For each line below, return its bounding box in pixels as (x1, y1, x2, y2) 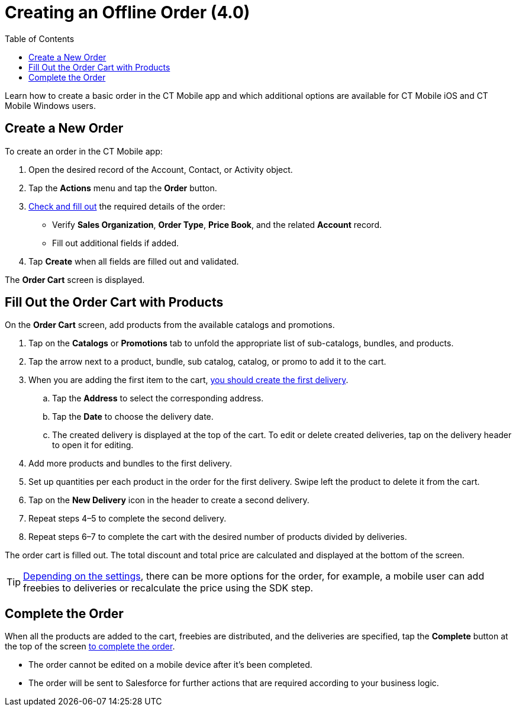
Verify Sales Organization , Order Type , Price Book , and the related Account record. (52, 219, 382, 230)
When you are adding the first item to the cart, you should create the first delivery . (28, 375, 349, 385)
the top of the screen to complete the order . (5, 641, 175, 652)
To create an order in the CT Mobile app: (5, 146, 163, 156)
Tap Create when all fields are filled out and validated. (28, 256, 239, 266)
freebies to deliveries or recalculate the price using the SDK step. (23, 582, 314, 594)
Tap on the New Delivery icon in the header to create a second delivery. (28, 495, 309, 506)
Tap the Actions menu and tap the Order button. (28, 182, 217, 193)
